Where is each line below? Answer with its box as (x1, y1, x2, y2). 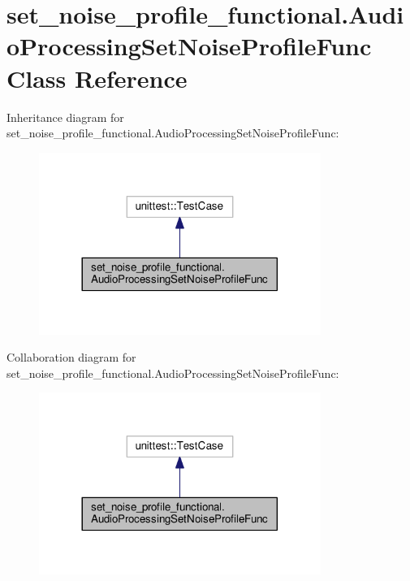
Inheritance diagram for (6, 108, 124, 125)
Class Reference (6, 61, 188, 94)
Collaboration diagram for (6, 349, 136, 366)
